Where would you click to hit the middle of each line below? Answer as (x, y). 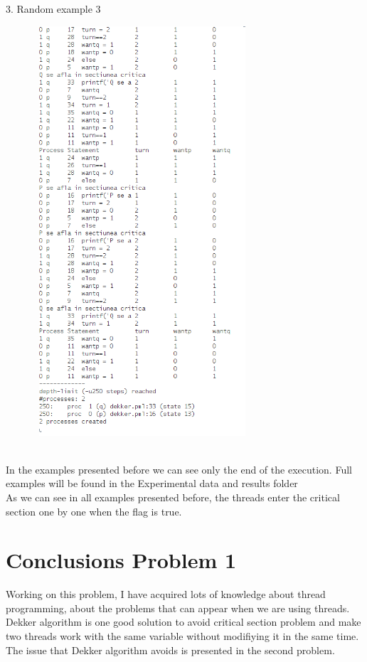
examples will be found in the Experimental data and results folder (152, 483)
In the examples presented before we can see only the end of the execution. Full (179, 469)
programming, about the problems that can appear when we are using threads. (178, 608)
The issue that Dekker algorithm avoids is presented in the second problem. (170, 650)
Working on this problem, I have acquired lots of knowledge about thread (166, 594)
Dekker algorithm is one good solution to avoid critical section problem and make (183, 622)
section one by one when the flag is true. (94, 511)
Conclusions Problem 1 (121, 560)
